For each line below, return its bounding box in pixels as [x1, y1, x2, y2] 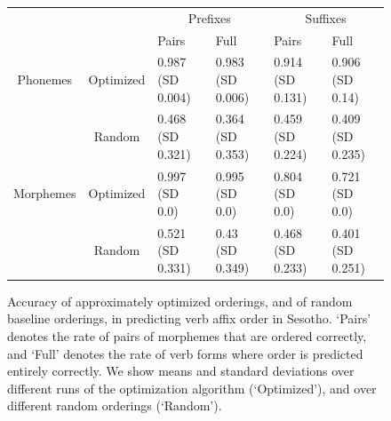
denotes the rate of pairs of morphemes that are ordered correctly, [7, 327, 367, 345]
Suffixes [305, 8, 347, 27]
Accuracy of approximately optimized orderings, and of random [7, 291, 353, 310]
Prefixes [188, 8, 231, 27]
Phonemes [17, 70, 73, 89]
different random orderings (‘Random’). [7, 396, 222, 415]
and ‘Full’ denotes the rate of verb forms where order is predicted [7, 344, 363, 362]
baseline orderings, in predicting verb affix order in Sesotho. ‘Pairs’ [7, 309, 371, 328]
